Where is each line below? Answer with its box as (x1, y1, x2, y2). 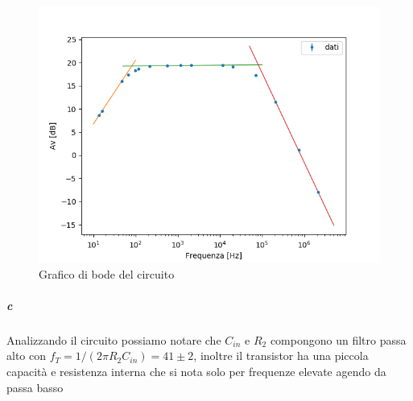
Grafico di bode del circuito (39, 265, 175, 282)
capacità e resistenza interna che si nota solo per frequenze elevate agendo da (6, 362, 386, 379)
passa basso (6, 378, 64, 395)
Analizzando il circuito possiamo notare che (6, 331, 221, 348)
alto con (6, 347, 46, 364)
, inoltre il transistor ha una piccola (193, 347, 369, 364)
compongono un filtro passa (270, 331, 407, 348)
